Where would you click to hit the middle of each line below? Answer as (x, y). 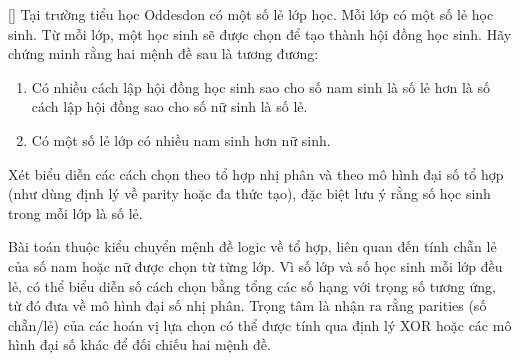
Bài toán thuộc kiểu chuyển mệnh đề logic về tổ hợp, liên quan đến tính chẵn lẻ (252, 246)
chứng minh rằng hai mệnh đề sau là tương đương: (163, 53)
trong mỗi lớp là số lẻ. (75, 212)
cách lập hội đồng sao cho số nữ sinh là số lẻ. (169, 106)
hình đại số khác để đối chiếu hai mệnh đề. (139, 344)
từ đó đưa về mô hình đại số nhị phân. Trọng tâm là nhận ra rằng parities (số (247, 305)
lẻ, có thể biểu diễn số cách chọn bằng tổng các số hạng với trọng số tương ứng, (252, 285)
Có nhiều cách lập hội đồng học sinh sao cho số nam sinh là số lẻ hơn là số (260, 86)
